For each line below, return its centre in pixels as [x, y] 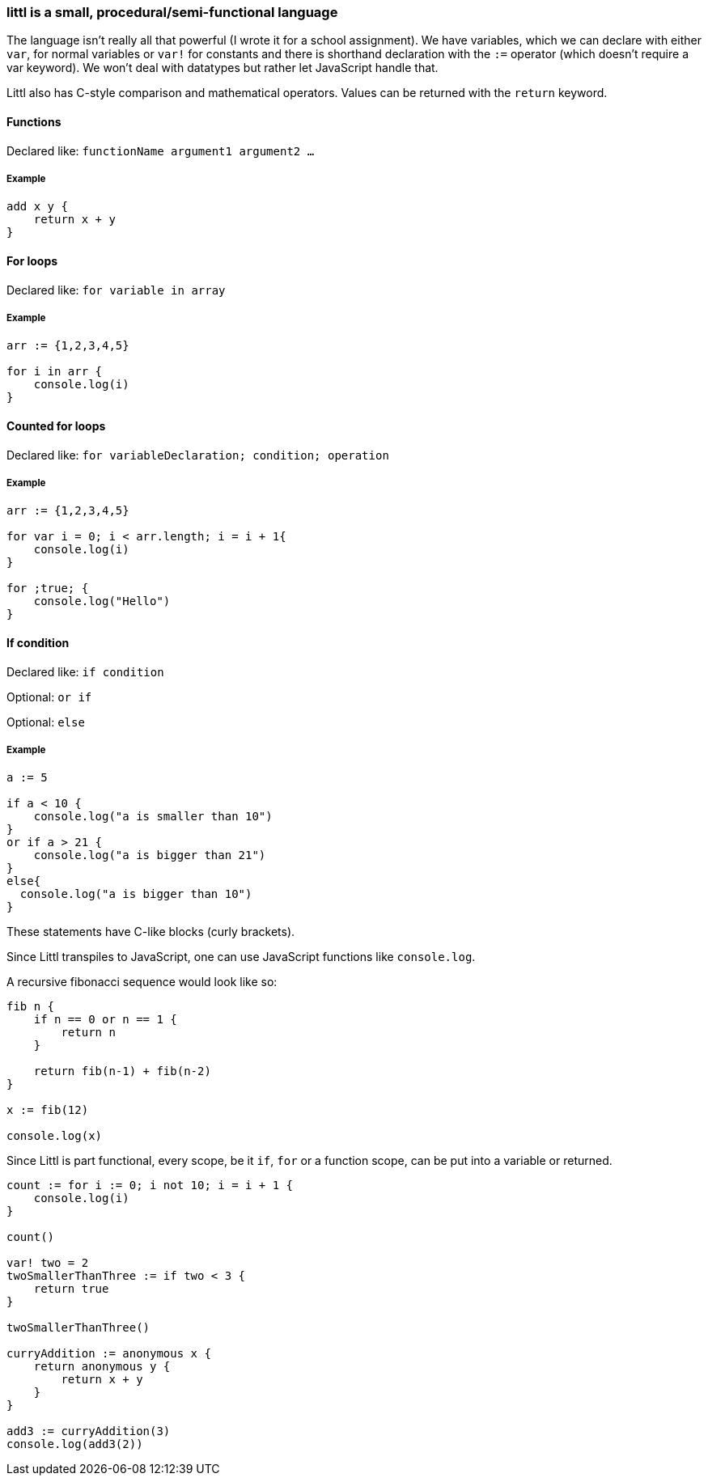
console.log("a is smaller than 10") [153, 817]
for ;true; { [48, 589]
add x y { [37, 207]
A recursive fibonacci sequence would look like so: [142, 982]
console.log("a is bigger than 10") [136, 894]
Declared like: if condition [85, 671]
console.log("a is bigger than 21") [150, 855]
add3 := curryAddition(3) [89, 1431]
